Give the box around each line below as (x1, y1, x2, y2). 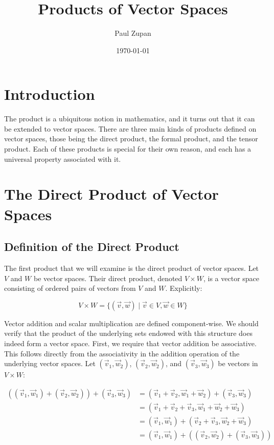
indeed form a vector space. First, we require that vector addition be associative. (4, 337, 257, 348)
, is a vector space (203, 272, 260, 283)
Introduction (4, 83, 95, 104)
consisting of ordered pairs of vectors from (4, 283, 136, 293)
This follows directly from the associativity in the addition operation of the (4, 348, 240, 358)
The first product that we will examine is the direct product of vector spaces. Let (4, 262, 259, 273)
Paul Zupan (115, 28, 151, 38)
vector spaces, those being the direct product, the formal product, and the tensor (4, 133, 258, 144)
